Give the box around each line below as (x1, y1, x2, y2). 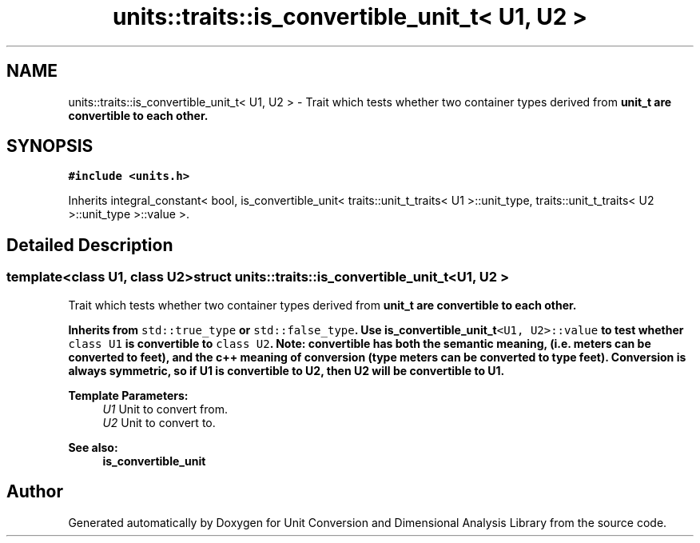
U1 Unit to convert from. (102, 401, 228, 416)
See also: (68, 440, 118, 454)
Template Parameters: (68, 388, 189, 402)
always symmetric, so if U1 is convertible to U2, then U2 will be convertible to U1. (68, 363, 505, 377)
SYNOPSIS (6, 136, 93, 157)
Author (6, 481, 63, 502)
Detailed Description (6, 234, 173, 255)
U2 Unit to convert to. (102, 415, 216, 429)
